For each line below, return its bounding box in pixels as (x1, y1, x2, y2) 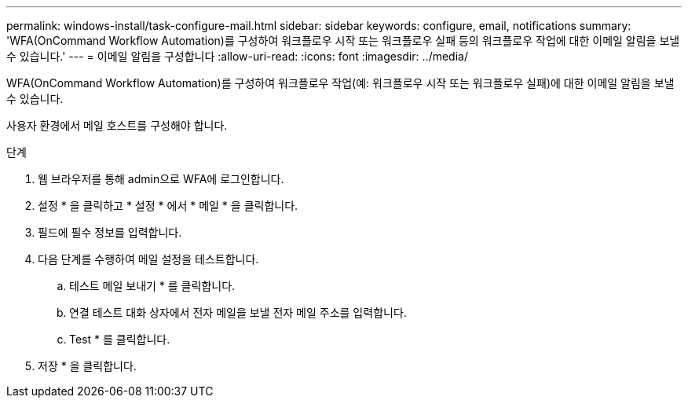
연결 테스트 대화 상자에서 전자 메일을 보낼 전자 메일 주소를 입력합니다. (69, 306, 407, 319)
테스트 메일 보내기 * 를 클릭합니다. (69, 279, 236, 292)
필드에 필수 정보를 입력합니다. (38, 226, 182, 239)
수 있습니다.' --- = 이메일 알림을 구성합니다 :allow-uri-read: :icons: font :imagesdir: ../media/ (6, 50, 468, 63)
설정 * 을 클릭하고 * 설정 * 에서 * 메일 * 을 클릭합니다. (38, 199, 298, 212)
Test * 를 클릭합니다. (69, 332, 170, 346)
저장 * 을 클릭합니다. (38, 359, 137, 373)
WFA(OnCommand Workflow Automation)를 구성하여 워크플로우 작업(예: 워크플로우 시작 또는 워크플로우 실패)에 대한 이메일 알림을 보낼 (6, 76, 675, 90)
